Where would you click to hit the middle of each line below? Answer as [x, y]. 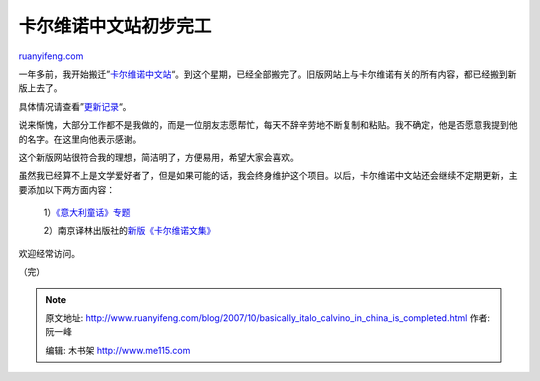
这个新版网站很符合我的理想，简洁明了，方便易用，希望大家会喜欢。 [158, 157]
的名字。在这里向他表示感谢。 [80, 139]
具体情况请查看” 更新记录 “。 [75, 106]
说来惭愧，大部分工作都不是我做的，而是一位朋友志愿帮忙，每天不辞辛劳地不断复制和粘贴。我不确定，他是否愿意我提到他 [268, 125]
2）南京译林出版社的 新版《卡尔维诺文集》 [129, 231]
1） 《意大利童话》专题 [87, 212]
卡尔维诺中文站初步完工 [115, 26]
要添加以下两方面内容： [66, 189]
